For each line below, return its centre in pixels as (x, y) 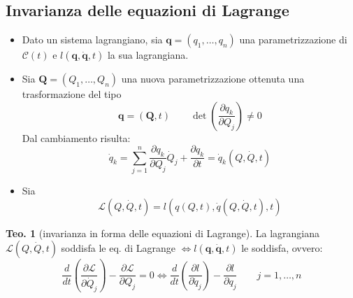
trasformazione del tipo (72, 94)
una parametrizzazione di (293, 40)
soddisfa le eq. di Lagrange (118, 248)
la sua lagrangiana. (148, 55)
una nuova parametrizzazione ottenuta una (213, 79)
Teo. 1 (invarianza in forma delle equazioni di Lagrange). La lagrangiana (163, 233)
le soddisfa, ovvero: (282, 248)
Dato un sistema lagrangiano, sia (92, 40)
